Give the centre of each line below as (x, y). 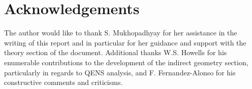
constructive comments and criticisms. (64, 82)
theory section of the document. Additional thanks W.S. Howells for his (116, 52)
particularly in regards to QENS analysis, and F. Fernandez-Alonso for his (120, 72)
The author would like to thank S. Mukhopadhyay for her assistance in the (121, 33)
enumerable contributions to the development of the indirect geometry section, (126, 62)
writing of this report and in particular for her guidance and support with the (125, 42)
